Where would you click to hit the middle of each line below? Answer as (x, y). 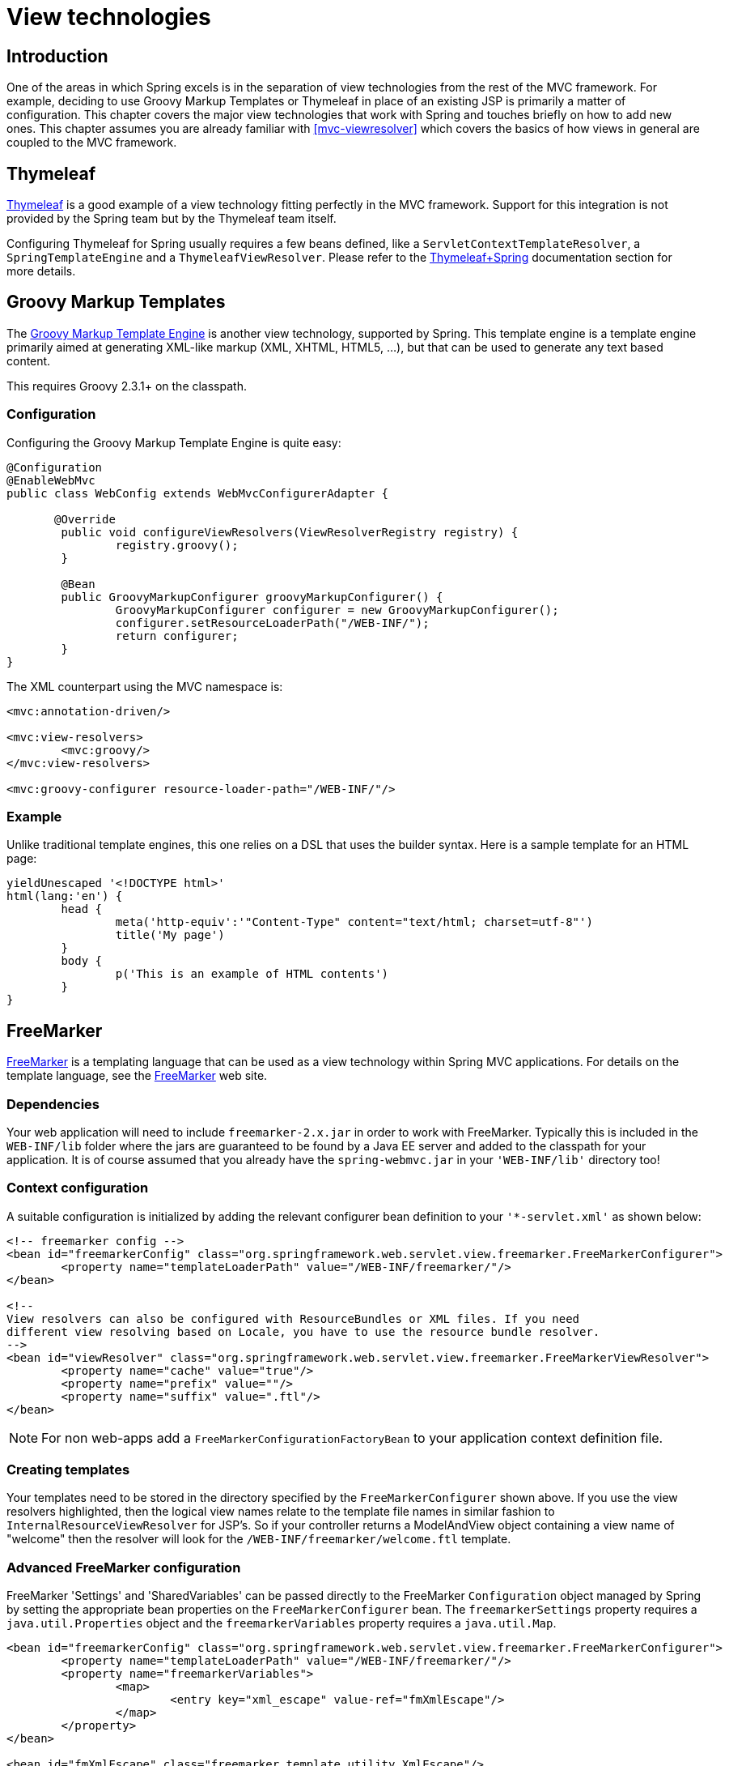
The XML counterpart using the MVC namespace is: (145, 686)
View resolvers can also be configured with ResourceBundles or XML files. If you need (293, 1318)
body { (82, 961)
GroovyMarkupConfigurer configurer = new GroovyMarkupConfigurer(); (337, 610)
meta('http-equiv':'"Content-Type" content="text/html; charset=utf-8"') (354, 922)
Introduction (57, 56)
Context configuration (78, 1188)
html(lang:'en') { (65, 896)
